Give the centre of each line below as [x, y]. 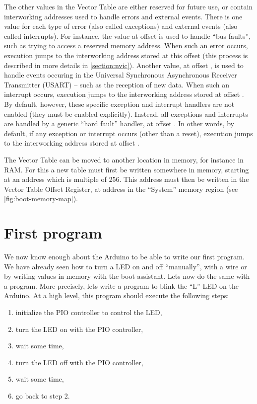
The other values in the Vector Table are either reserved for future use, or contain [128, 6]
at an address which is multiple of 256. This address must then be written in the [127, 179]
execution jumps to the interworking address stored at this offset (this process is [126, 55]
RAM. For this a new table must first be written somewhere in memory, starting [127, 169]
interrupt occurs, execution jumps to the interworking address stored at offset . [124, 94]
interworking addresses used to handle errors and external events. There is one [123, 16]
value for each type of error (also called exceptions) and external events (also [121, 26]
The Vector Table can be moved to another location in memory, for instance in [124, 159]
